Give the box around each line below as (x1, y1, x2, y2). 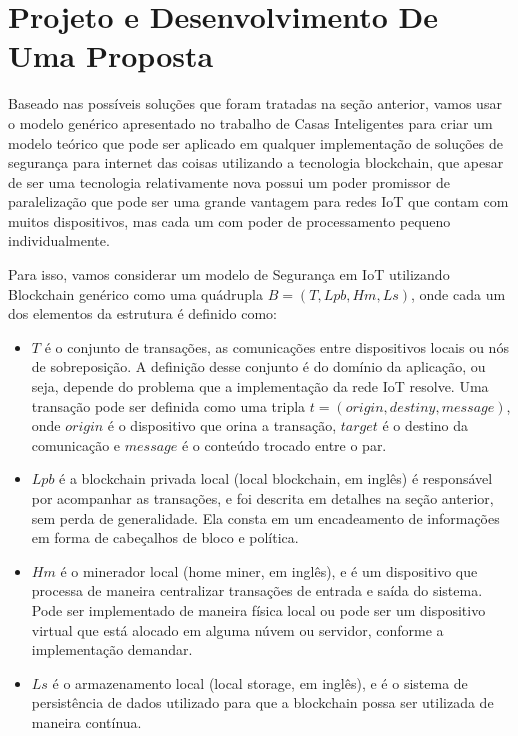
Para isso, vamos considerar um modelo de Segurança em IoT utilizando (8, 264, 450, 285)
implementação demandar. (31, 639, 193, 660)
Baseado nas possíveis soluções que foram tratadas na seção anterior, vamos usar (8, 93, 502, 114)
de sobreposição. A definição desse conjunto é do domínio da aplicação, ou (31, 356, 486, 377)
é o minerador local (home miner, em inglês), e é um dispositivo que (60, 560, 478, 581)
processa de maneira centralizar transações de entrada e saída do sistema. (31, 580, 483, 601)
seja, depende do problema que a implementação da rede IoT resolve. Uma (31, 376, 489, 397)
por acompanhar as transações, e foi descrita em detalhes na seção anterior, (31, 488, 494, 508)
